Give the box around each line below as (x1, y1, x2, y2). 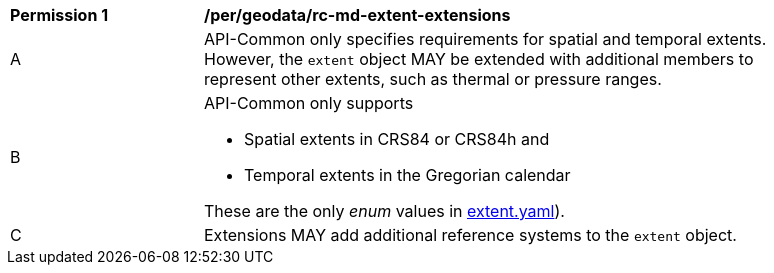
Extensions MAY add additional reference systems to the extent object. (204, 225, 737, 245)
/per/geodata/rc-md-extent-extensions (204, 5, 511, 25)
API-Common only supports (204, 93, 414, 113)
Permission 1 (10, 5, 109, 25)
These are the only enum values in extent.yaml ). (204, 201, 565, 221)
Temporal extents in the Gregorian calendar (244, 165, 571, 185)
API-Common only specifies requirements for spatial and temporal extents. (204, 29, 767, 49)
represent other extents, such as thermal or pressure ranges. (204, 69, 662, 89)
